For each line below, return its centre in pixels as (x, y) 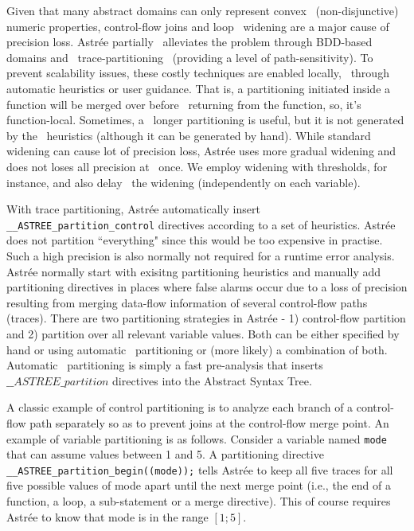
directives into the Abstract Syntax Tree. (212, 380)
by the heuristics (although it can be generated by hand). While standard (189, 135)
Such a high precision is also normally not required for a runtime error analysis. (201, 255)
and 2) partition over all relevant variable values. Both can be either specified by (203, 333)
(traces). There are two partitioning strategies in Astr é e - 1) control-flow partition (206, 318)
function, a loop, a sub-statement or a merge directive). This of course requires (199, 501)
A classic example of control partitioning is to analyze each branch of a (180, 407)
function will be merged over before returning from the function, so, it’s (184, 104)
